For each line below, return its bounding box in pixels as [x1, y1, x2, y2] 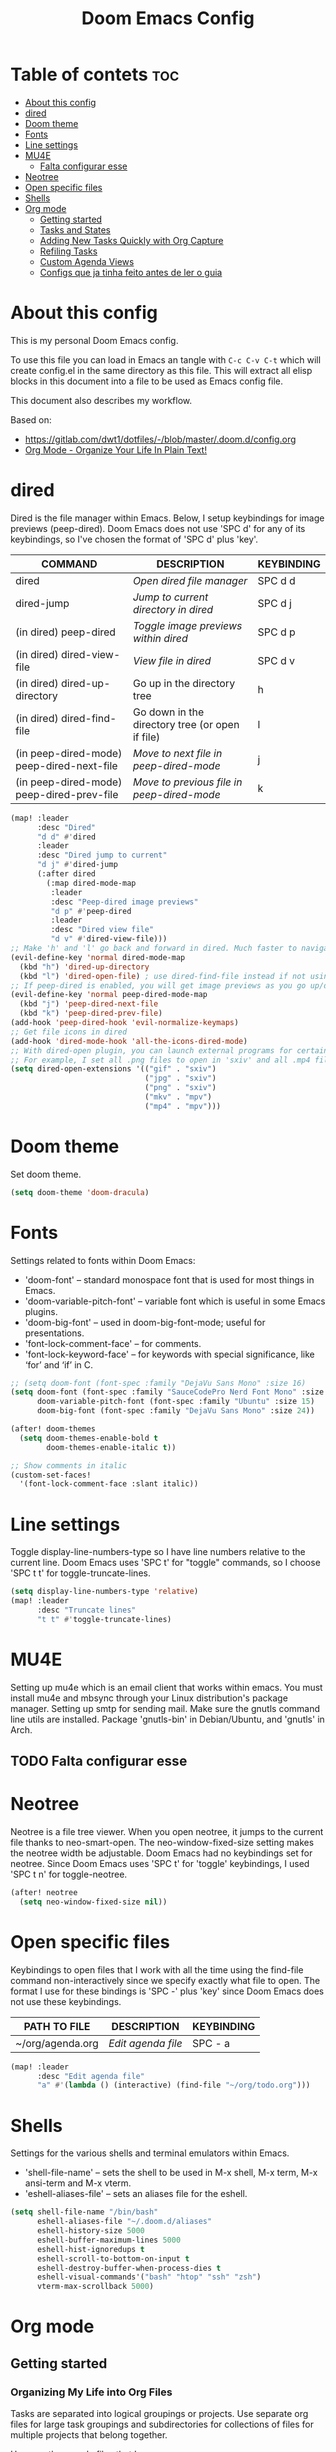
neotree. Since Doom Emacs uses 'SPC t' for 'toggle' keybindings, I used [10, 1858, 310, 1870]
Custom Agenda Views [39, 255, 135, 267]
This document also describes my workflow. [10, 394, 193, 406]
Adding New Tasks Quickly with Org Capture [39, 234, 224, 246]
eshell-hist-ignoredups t [36, 2244, 145, 2254]
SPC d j [257, 596, 292, 610]
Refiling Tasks [39, 245, 98, 257]
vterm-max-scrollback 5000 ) [36, 2282, 155, 2292]
